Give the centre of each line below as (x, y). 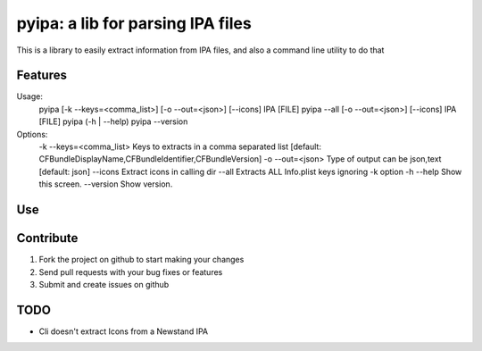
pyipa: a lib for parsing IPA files (134, 23)
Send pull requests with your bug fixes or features (131, 272)
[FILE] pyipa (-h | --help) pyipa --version (113, 121)
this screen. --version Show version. (106, 184)
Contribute (47, 238)
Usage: (30, 96)
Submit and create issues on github (104, 284)
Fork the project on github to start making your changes (141, 260)
